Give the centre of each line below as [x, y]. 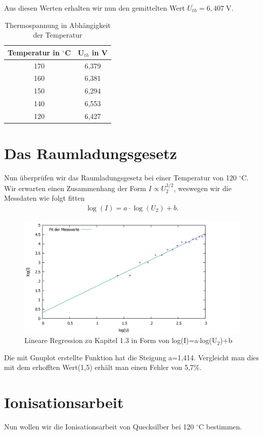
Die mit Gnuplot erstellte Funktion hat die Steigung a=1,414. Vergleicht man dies [132, 357]
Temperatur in [34, 52]
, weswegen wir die [203, 188]
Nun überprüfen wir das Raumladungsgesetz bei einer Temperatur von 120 [121, 178]
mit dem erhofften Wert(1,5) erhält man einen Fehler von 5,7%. [103, 367]
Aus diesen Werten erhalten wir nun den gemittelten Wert [95, 8]
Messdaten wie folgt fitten [44, 198]
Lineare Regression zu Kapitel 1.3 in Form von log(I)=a [111, 340]
